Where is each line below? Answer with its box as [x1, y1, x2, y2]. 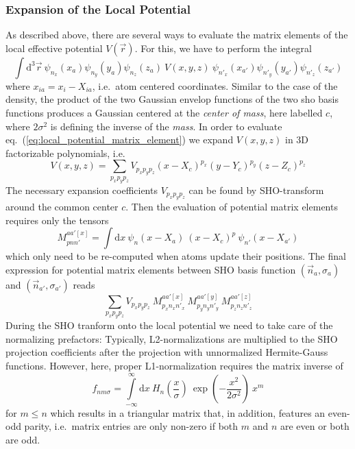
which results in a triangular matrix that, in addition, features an [50, 405, 326, 420]
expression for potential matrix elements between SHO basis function [5, 262, 296, 276]
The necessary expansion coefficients [5, 182, 158, 197]
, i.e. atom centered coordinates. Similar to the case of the [92, 78, 338, 93]
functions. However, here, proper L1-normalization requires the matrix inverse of [5, 358, 343, 372]
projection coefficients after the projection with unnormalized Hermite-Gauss [5, 345, 328, 359]
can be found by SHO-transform [188, 182, 324, 197]
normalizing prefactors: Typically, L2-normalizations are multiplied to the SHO [5, 331, 338, 345]
